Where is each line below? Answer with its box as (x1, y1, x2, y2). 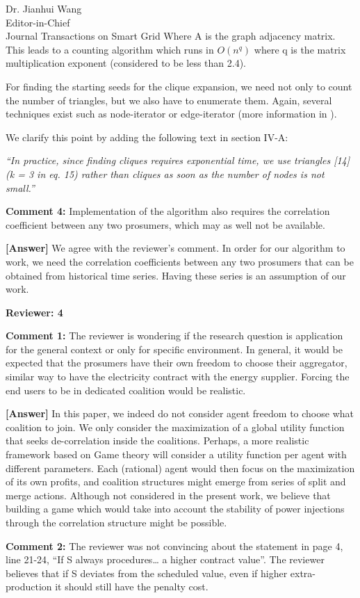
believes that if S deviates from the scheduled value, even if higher (6, 565, 288, 580)
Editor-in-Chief (6, 15, 70, 29)
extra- (290, 565, 316, 580)
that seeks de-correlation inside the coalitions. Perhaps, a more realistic (6, 433, 309, 448)
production (6, 579, 52, 594)
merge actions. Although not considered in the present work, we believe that (6, 487, 331, 502)
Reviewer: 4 (6, 305, 63, 319)
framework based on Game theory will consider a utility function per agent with (6, 447, 347, 462)
